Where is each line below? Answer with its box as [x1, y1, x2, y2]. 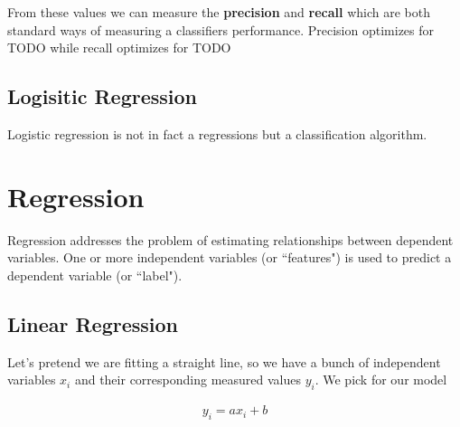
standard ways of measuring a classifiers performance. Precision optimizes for [7, 20, 435, 39]
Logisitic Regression [7, 82, 198, 110]
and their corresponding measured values [74, 370, 301, 389]
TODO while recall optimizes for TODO [7, 38, 231, 57]
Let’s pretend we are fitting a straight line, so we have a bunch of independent [7, 352, 441, 371]
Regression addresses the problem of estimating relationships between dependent [7, 230, 454, 249]
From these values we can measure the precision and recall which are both [7, 3, 430, 21]
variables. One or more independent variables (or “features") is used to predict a [7, 248, 452, 267]
